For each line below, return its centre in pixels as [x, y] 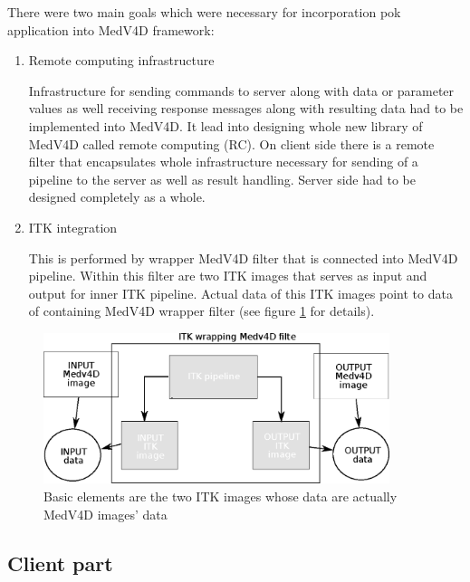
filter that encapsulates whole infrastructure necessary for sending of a [223, 162]
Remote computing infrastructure [121, 60]
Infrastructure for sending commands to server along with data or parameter [241, 90]
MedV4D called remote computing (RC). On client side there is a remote [231, 143]
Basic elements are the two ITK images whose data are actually [221, 496]
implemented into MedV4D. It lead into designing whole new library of [225, 125]
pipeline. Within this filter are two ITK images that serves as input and [228, 276]
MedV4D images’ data [106, 514]
